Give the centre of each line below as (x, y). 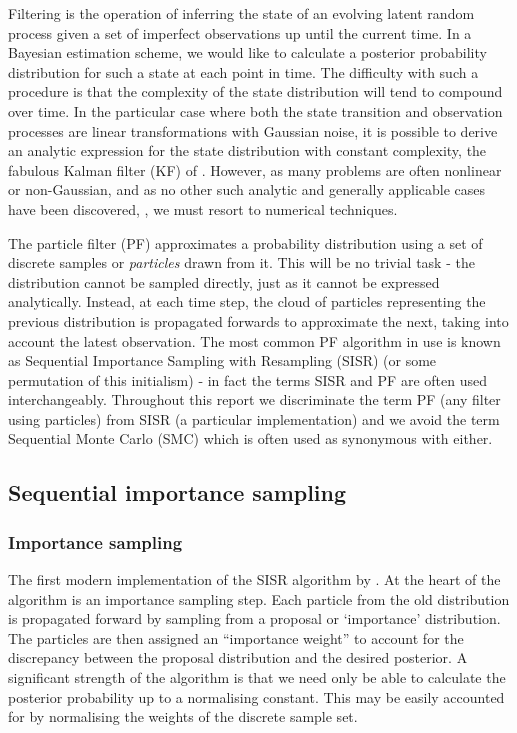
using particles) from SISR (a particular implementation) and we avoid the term (254, 418)
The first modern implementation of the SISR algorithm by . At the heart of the (254, 579)
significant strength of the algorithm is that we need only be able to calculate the (257, 677)
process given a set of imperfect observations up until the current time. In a (240, 32)
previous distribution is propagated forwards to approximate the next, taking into (258, 320)
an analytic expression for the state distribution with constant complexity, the (247, 150)
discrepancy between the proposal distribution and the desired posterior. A (238, 657)
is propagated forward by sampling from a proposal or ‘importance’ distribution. (254, 618)
